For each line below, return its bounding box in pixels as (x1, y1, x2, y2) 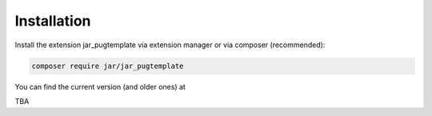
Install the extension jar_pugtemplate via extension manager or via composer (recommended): (14, 40, 326, 50)
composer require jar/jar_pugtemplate (31, 61, 184, 70)
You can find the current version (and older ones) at (14, 82, 186, 91)
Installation (14, 12, 91, 30)
